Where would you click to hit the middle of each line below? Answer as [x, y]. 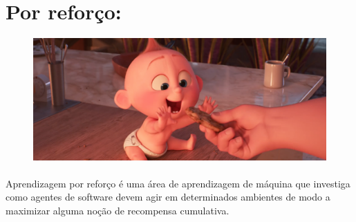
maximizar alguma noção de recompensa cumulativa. [118, 210]
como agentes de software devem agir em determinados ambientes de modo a [168, 197]
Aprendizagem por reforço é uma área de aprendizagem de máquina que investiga [178, 183]
